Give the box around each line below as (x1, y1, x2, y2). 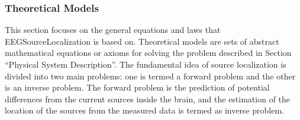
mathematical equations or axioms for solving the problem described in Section (5, 46, 292, 59)
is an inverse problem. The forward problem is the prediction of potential (5, 81, 270, 94)
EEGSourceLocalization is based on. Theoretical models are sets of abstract (5, 35, 279, 47)
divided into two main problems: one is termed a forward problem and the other (5, 69, 296, 82)
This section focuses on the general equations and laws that (5, 24, 221, 36)
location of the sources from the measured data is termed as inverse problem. (5, 104, 284, 116)
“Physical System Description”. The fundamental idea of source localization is (5, 58, 286, 70)
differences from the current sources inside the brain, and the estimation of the (5, 92, 291, 105)
